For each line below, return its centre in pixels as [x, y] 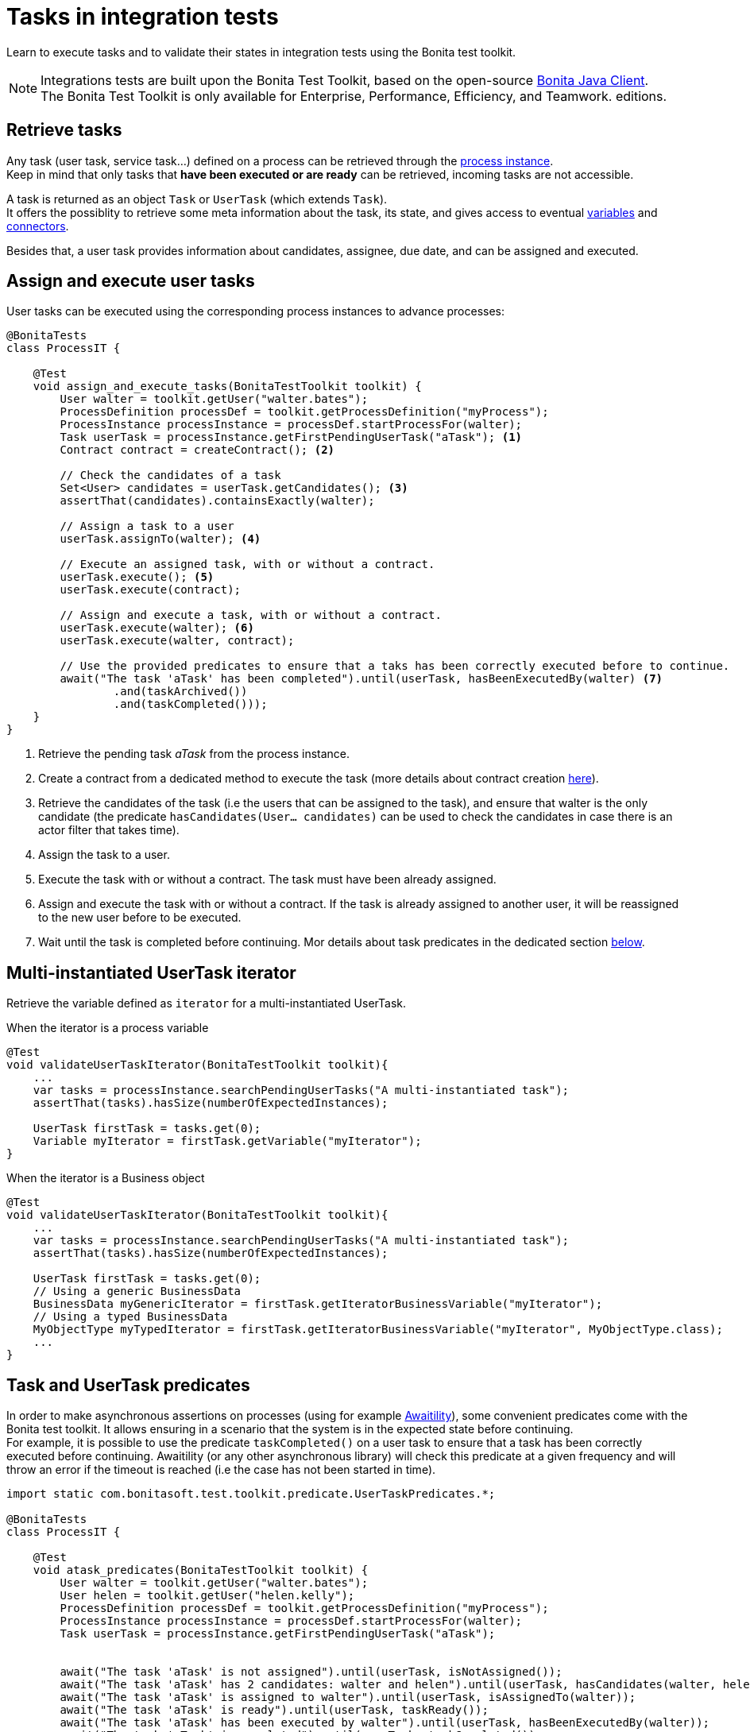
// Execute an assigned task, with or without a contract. [247, 564]
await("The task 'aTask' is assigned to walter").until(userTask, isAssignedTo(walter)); [348, 1697]
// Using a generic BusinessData [137, 1291]
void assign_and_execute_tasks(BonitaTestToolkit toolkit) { [227, 387]
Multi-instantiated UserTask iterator [151, 972]
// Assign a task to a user [147, 526]
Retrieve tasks [64, 130]
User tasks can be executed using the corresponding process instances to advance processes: [256, 311]
